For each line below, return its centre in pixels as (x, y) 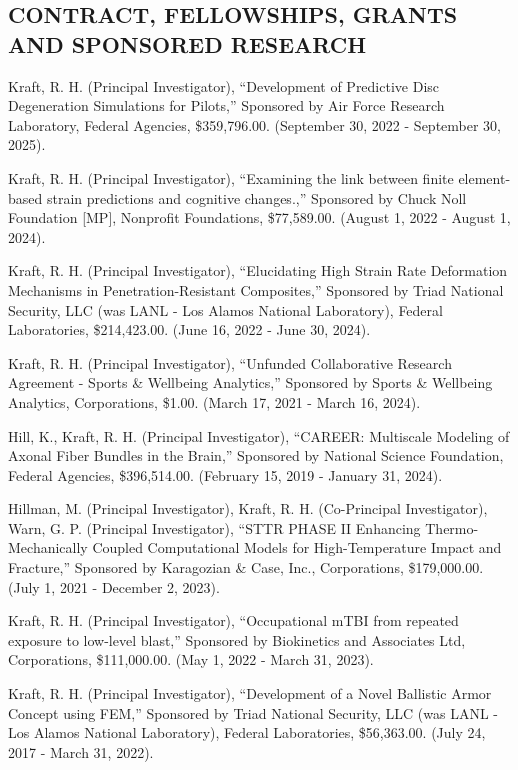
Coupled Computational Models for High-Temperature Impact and (297, 547)
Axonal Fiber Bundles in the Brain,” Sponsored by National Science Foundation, (256, 455)
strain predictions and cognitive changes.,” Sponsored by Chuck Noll (256, 197)
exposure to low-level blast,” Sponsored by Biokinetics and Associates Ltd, (237, 639)
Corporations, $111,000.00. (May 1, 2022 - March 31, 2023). (191, 659)
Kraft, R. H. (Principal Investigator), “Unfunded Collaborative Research (230, 362)
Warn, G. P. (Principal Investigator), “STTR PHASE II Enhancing (214, 527)
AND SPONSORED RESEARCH (187, 43)
